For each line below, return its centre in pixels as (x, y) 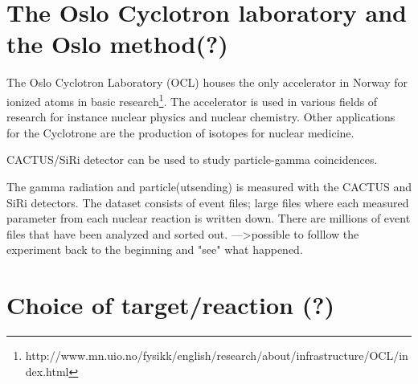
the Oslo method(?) (117, 44)
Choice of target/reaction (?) (170, 305)
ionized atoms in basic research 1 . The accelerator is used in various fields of (192, 100)
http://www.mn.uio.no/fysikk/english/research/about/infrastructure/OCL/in (217, 355)
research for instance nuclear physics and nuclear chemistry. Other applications (201, 117)
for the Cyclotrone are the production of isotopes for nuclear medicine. (180, 132)
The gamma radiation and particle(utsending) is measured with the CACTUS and (209, 186)
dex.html (47, 371)
